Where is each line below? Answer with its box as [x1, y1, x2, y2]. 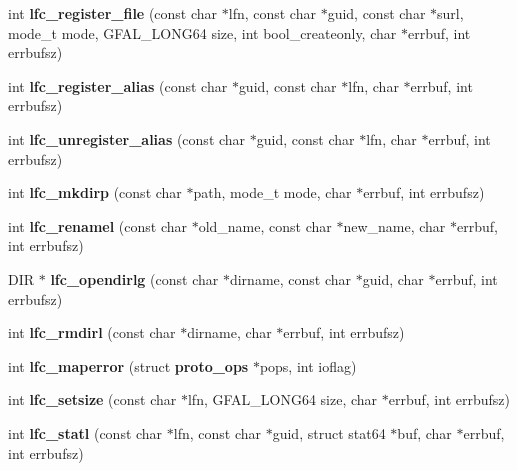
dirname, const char [229, 268, 352, 289]
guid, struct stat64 [272, 422, 386, 443]
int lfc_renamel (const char [8, 215, 187, 236]
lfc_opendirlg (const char [50, 268, 219, 289]
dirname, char [187, 322, 272, 343]
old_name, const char [198, 215, 332, 236]
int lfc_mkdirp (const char [8, 182, 182, 203]
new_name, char [343, 215, 446, 236]
